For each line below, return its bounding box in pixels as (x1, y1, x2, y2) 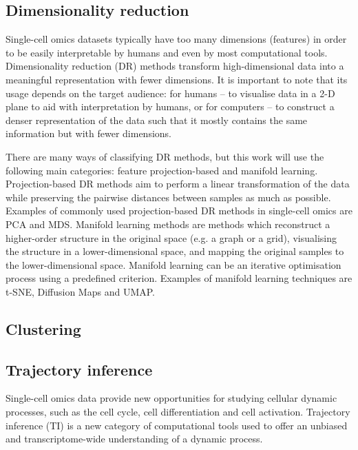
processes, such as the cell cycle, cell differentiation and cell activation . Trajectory (6, 405, 350, 419)
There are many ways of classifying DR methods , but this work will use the (6, 149, 324, 163)
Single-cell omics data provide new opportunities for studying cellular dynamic (6, 391, 337, 405)
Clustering (6, 318, 81, 339)
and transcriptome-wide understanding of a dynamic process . (6, 431, 263, 446)
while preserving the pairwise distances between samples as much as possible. (6, 190, 331, 204)
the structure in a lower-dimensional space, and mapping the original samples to (6, 244, 344, 258)
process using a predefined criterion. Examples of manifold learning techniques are (6, 271, 352, 285)
